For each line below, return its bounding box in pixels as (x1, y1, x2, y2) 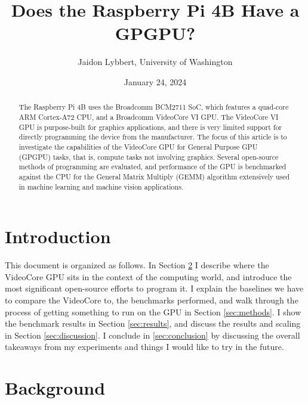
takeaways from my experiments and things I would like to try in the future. (5, 340, 284, 353)
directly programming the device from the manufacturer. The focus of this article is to (19, 132, 287, 142)
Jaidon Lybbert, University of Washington (78, 55, 233, 68)
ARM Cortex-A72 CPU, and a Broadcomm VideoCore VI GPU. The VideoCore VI (19, 111, 279, 122)
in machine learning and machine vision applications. (19, 181, 184, 191)
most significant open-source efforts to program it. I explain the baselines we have (5, 282, 304, 294)
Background (5, 376, 106, 400)
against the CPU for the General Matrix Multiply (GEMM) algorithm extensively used (19, 171, 290, 181)
